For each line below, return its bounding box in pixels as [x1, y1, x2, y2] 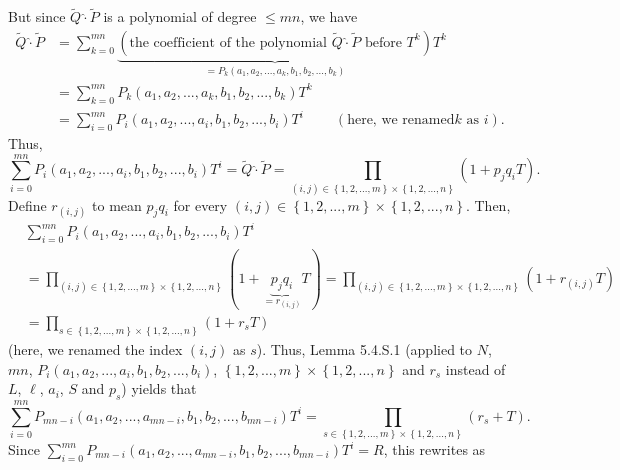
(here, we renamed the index [8, 338, 183, 359]
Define [8, 194, 47, 215]
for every [173, 194, 228, 215]
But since [8, 6, 66, 27]
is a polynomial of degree [103, 6, 257, 27]
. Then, [465, 194, 511, 215]
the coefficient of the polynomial [129, 35, 327, 50]
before [364, 35, 402, 50]
